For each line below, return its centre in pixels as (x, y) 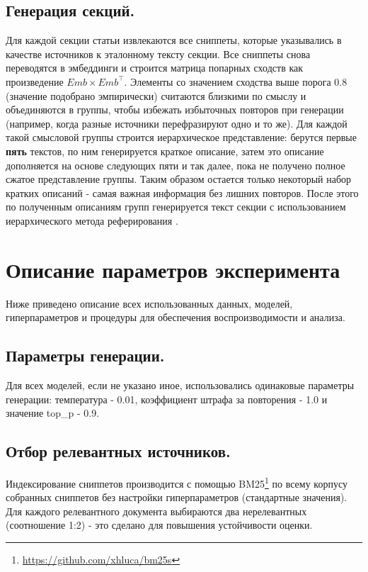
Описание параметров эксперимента (173, 269)
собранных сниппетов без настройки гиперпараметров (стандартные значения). (177, 497)
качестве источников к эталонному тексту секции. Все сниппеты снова (158, 54)
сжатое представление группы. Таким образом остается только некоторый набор (179, 179)
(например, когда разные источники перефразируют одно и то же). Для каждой (177, 123)
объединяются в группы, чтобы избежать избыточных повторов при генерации (175, 110)
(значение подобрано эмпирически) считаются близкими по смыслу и (156, 95)
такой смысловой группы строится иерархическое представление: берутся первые (181, 137)
